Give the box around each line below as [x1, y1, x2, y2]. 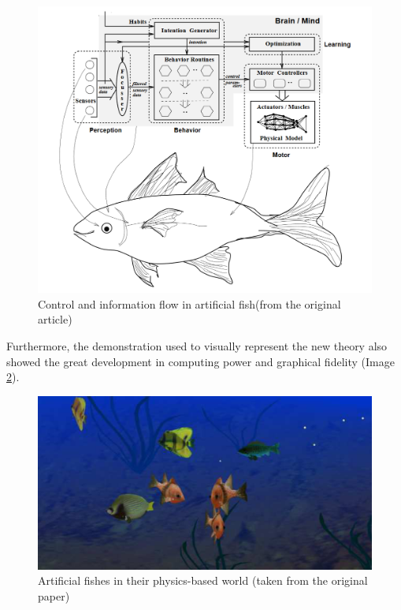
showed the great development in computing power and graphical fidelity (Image [6, 353, 395, 369]
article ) [38, 311, 72, 327]
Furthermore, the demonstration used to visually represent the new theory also [6, 337, 388, 354]
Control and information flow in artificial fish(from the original [38, 295, 341, 312]
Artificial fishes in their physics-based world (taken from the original [38, 572, 368, 589]
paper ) [38, 587, 70, 604]
